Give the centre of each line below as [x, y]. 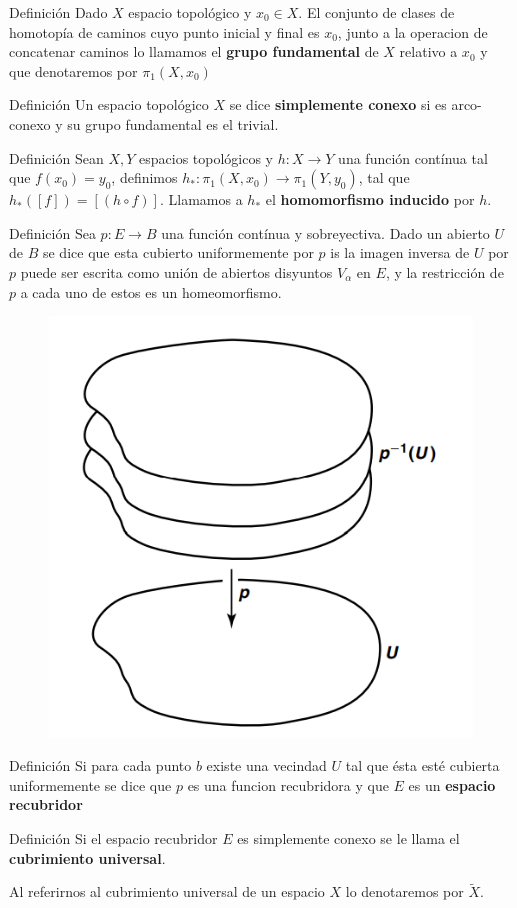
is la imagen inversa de [400, 252]
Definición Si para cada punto [100, 765]
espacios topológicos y [206, 157]
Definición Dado [58, 12]
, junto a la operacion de [412, 31]
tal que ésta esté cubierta [422, 765]
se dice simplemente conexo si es [338, 104]
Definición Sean [56, 157]
